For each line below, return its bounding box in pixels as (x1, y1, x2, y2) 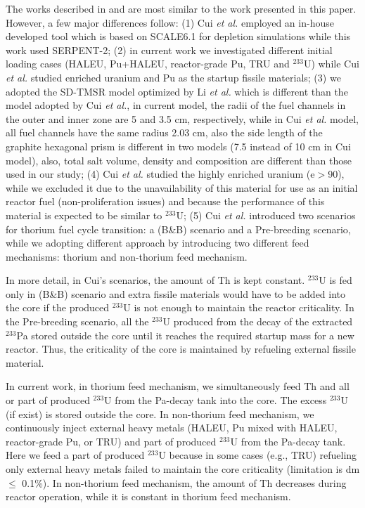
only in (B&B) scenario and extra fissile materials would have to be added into (6, 286, 346, 301)
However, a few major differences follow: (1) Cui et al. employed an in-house (6, 15, 334, 30)
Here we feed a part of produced (6, 448, 145, 462)
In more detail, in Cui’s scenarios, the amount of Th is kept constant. (6, 273, 305, 287)
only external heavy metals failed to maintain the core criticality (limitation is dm (6, 462, 360, 476)
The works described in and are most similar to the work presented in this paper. (6, 1, 357, 15)
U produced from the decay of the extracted (162, 314, 353, 329)
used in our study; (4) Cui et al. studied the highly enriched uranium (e (6, 167, 315, 181)
